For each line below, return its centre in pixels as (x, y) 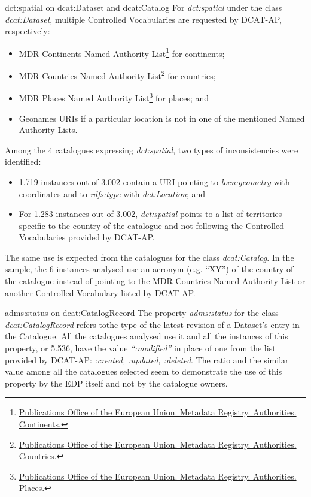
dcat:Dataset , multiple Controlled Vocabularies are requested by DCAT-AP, (143, 19)
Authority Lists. (48, 130)
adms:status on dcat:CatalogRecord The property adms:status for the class (142, 313)
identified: (23, 162)
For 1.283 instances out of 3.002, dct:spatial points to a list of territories (150, 214)
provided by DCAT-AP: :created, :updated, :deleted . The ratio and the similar (147, 359)
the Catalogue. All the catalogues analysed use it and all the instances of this (147, 336)
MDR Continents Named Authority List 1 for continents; (122, 52)
